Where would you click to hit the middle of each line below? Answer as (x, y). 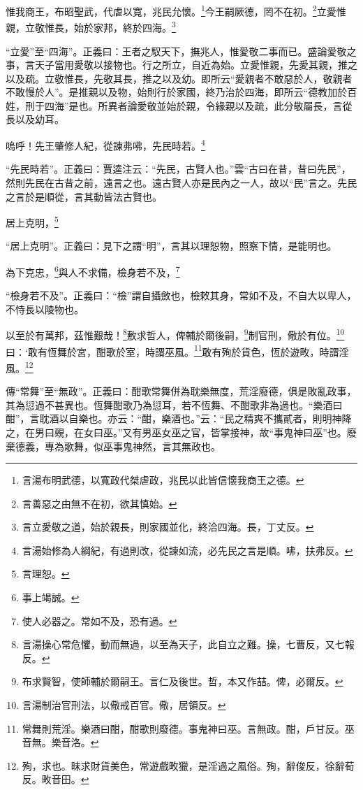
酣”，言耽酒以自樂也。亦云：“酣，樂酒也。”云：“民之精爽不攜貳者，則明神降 (179, 418)
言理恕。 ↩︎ (46, 574)
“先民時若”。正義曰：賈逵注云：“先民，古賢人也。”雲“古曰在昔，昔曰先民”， (178, 169)
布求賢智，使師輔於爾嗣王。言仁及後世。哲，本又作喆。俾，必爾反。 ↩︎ (183, 681)
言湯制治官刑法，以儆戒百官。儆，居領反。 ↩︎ (124, 705)
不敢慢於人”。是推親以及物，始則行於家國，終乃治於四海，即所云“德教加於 (177, 92)
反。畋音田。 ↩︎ (55, 779)
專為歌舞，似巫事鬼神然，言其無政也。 (132, 446)
